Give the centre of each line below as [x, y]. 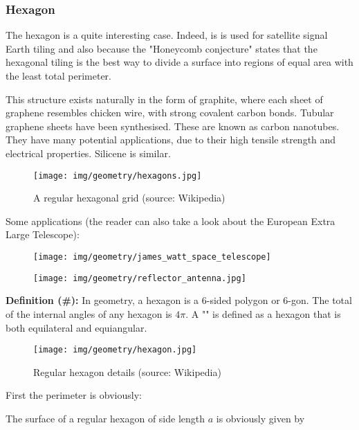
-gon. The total [320, 300]
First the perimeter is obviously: [74, 395]
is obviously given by [260, 418]
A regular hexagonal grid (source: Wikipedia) [129, 198]
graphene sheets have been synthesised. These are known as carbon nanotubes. [173, 126]
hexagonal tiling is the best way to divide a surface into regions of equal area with [179, 62]
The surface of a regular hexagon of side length [105, 418]
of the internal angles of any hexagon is [89, 313]
